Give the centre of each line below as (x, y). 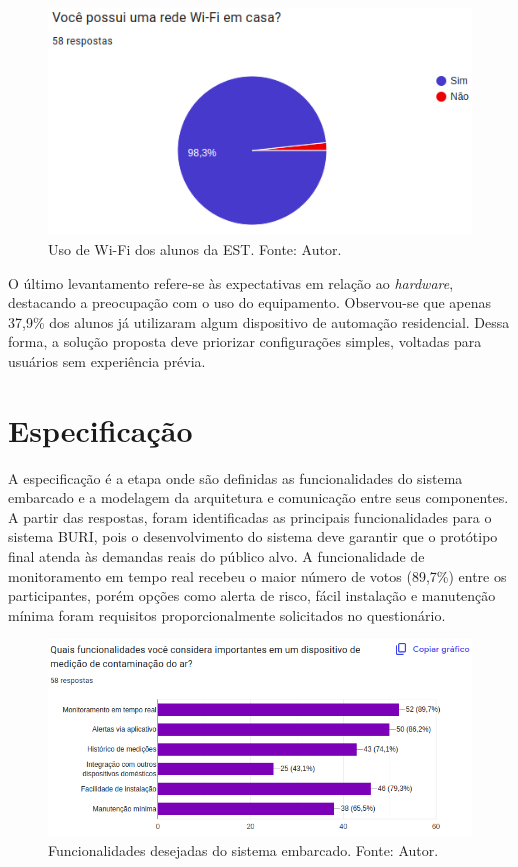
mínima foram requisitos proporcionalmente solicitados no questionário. (227, 614)
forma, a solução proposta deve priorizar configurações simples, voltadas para (245, 341)
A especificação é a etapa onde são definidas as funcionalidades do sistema (235, 477)
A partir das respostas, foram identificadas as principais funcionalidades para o (250, 516)
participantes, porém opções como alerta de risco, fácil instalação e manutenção (252, 595)
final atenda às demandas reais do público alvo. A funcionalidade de (216, 556)
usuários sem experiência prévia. (107, 360)
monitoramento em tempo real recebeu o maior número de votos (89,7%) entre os (257, 575)
